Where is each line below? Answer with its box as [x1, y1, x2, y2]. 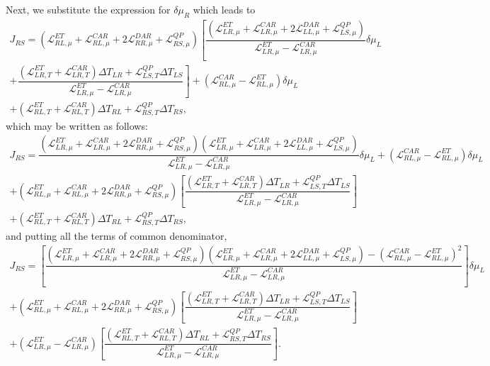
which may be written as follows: [6, 118, 148, 133]
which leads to [193, 2, 256, 16]
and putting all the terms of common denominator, [6, 228, 227, 243]
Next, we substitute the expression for [6, 2, 171, 16]
